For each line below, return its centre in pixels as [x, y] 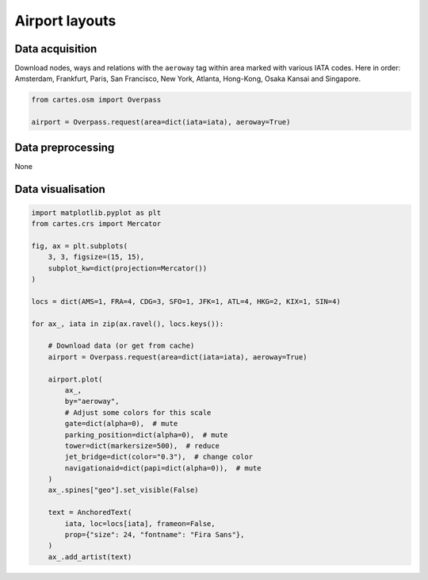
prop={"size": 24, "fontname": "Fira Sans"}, [155, 535]
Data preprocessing [65, 147]
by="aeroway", [92, 401]
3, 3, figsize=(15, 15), [96, 257]
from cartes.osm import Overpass [96, 100]
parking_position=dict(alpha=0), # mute [146, 435]
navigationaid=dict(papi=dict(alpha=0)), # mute [163, 468]
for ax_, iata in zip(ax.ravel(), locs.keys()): [128, 324]
